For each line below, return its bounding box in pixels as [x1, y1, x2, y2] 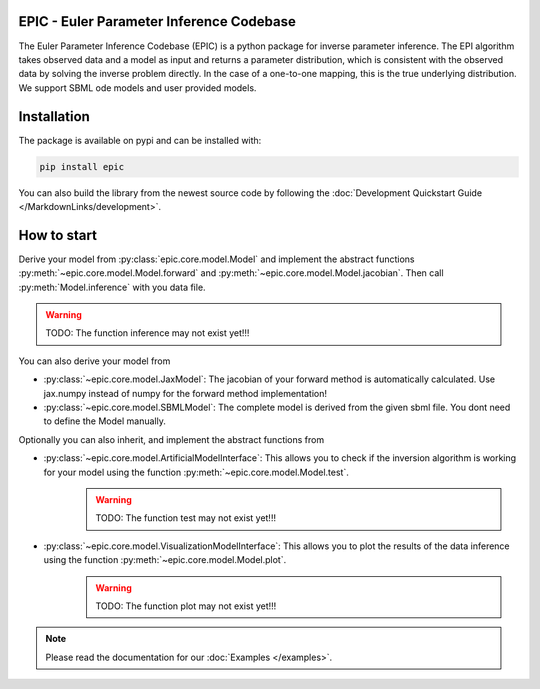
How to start [18, 226, 97, 244]
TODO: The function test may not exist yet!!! [95, 512, 277, 524]
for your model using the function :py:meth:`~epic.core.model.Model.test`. [43, 466, 349, 478]
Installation [18, 108, 90, 125]
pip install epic [39, 161, 125, 172]
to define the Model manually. [43, 415, 167, 427]
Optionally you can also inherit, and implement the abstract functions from [18, 433, 325, 445]
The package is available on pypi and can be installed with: [18, 134, 262, 146]
